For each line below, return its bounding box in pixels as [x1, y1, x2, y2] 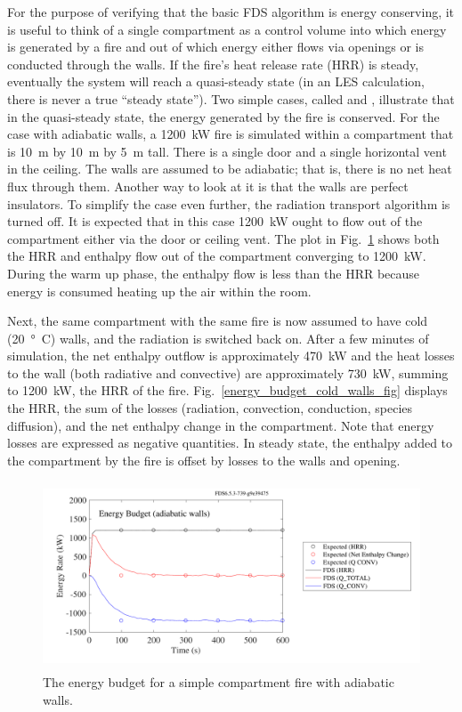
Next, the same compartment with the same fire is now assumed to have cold [7, 311, 428, 330]
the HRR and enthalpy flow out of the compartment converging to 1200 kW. [7, 247, 426, 265]
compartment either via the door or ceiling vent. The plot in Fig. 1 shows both [7, 229, 440, 247]
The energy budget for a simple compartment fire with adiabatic [43, 673, 394, 692]
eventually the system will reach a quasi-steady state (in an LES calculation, [7, 72, 426, 91]
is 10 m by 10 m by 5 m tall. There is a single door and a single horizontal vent [7, 142, 447, 160]
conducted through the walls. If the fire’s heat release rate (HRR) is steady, [7, 54, 419, 73]
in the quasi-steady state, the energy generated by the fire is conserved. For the [7, 107, 440, 125]
